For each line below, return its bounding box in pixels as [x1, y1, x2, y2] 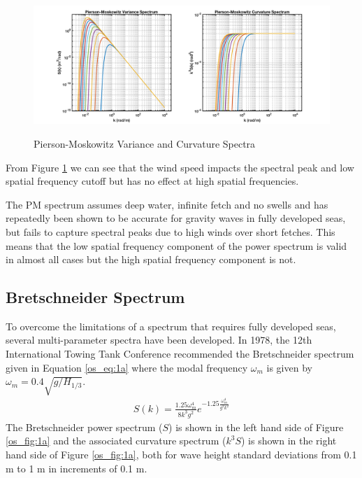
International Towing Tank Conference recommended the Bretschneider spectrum [6, 346, 354, 361]
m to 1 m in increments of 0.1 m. [6, 461, 147, 475]
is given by [266, 360, 312, 374]
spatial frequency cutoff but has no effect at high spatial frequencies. [6, 174, 299, 188]
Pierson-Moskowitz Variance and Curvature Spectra [34, 136, 256, 150]
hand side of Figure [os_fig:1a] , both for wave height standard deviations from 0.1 [6, 447, 357, 461]
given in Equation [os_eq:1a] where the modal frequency [6, 360, 248, 374]
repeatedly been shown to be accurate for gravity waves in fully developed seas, [6, 211, 346, 225]
